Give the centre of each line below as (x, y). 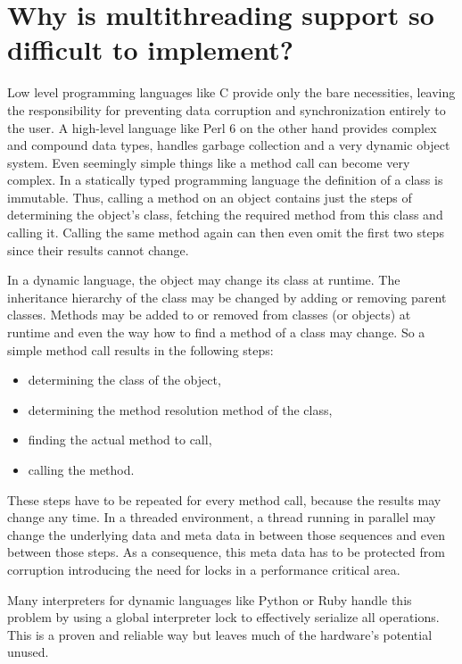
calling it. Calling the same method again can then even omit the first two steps (226, 232)
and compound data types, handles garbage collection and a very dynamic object (229, 145)
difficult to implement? (150, 50)
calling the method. (81, 469)
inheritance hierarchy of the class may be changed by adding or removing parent (227, 297)
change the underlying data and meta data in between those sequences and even (227, 534)
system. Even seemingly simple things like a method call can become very (209, 162)
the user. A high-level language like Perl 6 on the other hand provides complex (222, 127)
